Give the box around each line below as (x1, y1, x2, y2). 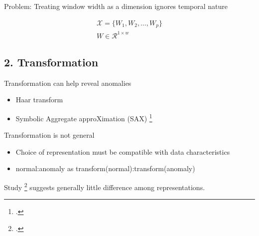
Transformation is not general (4, 130, 95, 140)
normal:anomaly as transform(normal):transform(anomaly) (15, 163, 195, 174)
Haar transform (15, 94, 63, 105)
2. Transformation (4, 54, 99, 69)
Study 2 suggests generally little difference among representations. (4, 181, 205, 192)
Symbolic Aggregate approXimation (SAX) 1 (15, 112, 152, 123)
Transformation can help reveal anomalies (4, 77, 131, 88)
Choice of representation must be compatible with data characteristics (15, 146, 230, 157)
